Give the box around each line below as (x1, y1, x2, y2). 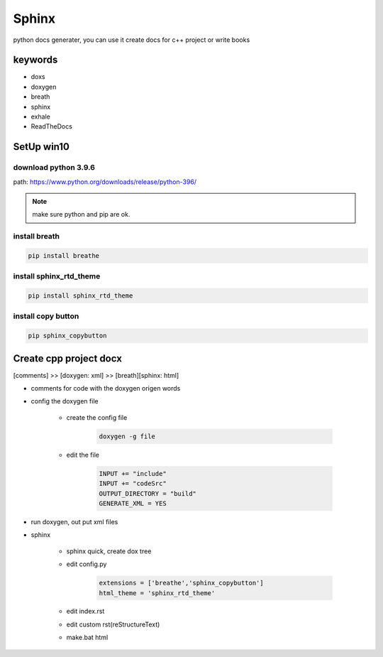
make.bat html (66, 633, 109, 642)
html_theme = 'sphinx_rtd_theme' (99, 589, 216, 597)
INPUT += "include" (99, 469, 167, 477)
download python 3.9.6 (13, 163, 96, 173)
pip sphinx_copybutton (28, 332, 107, 340)
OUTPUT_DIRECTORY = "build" (99, 489, 196, 497)
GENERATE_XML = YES (99, 499, 167, 507)
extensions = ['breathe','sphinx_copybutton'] (99, 579, 264, 587)
